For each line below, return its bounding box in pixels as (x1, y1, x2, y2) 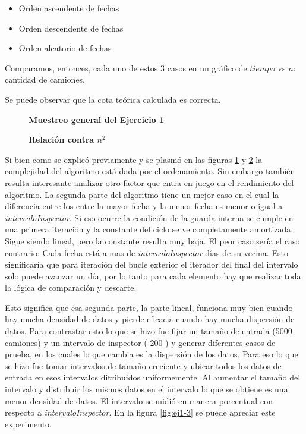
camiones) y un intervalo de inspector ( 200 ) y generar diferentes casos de (5, 336, 276, 348)
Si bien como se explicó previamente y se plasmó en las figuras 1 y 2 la (5, 153, 263, 165)
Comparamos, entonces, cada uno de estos (5, 61, 158, 74)
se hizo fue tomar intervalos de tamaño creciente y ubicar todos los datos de (5, 359, 282, 372)
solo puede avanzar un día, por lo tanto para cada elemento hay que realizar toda (5, 269, 301, 282)
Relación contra (29, 133, 94, 146)
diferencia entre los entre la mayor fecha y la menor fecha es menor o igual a (5, 200, 283, 212)
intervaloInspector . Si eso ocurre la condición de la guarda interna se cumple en (5, 211, 294, 224)
